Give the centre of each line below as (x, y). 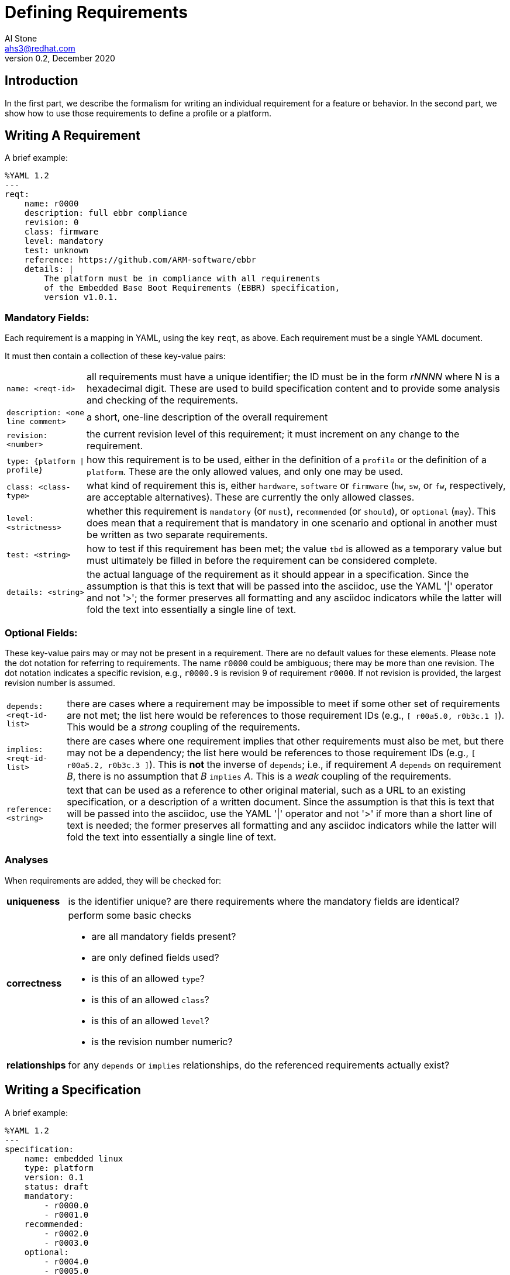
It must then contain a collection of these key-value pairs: (115, 356)
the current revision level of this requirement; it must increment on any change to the (273, 434)
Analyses (27, 860)
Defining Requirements (96, 12)
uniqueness (33, 901)
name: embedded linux (74, 1158)
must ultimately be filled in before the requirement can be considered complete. (262, 561)
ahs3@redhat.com (40, 48)
